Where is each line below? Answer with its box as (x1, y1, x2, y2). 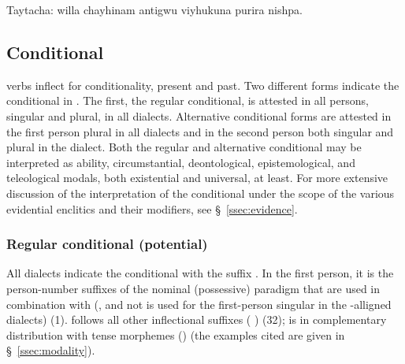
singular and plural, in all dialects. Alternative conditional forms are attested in (6, 107, 392, 124)
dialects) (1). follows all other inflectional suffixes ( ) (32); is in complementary (6, 311, 387, 328)
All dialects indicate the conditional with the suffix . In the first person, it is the (6, 265, 394, 281)
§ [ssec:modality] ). (6, 342, 95, 358)
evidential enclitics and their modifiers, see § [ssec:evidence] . (6, 200, 298, 217)
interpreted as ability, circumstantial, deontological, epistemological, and (6, 154, 355, 170)
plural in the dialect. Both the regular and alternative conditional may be (6, 139, 362, 155)
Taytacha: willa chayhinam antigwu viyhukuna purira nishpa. (6, 2, 303, 17)
